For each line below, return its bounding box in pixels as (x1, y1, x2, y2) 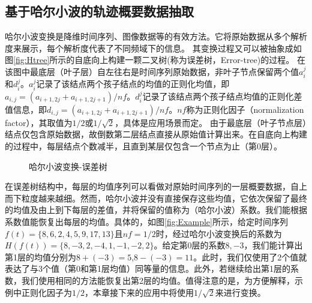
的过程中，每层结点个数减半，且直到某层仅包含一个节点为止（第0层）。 (5, 140, 282, 152)
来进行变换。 (215, 286, 266, 298)
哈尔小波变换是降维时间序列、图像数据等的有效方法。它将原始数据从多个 (5, 30, 290, 43)
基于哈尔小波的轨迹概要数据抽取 (5, 2, 194, 20)
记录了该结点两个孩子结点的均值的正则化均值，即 (36, 77, 230, 90)
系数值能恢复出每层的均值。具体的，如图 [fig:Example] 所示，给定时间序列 (5, 215, 288, 227)
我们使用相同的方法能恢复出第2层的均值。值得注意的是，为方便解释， (21, 274, 295, 286)
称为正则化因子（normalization (186, 103, 304, 115)
